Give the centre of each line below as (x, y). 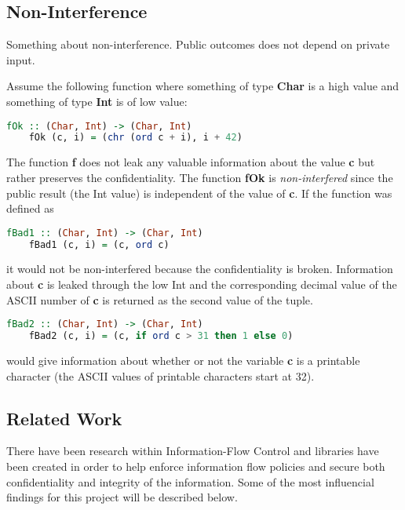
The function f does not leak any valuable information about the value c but (191, 162)
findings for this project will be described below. (122, 497)
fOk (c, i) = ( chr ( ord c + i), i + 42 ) (135, 138)
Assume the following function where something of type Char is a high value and (203, 86)
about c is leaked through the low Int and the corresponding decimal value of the (202, 284)
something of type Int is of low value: (97, 101)
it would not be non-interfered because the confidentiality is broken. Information (200, 269)
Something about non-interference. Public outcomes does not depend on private (198, 44)
